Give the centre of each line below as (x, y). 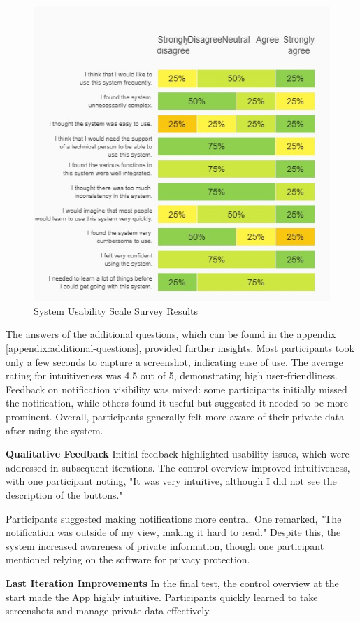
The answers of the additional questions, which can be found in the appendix (171, 334)
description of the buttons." (64, 494)
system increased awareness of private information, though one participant (165, 545)
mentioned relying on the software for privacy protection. (128, 559)
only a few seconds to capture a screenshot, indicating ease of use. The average (174, 361)
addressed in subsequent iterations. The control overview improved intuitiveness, (178, 467)
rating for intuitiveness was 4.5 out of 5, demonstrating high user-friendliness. (172, 375)
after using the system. (55, 430)
